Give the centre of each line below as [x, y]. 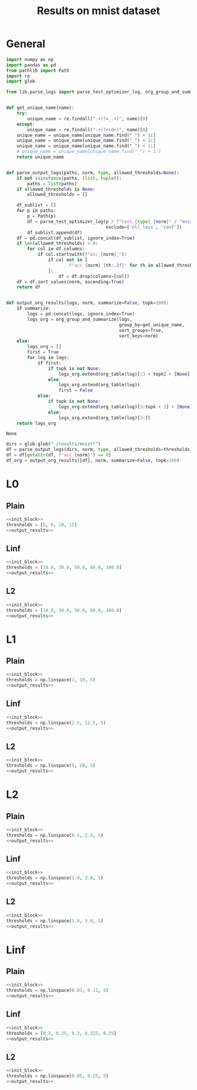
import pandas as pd [31, 65]
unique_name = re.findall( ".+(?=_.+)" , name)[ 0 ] [88, 119]
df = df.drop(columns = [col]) [94, 276]
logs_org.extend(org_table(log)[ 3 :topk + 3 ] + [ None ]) [127, 407]
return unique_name [40, 157]
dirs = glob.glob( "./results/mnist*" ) [53, 444]
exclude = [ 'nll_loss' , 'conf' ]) [144, 227]
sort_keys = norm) [139, 336]
